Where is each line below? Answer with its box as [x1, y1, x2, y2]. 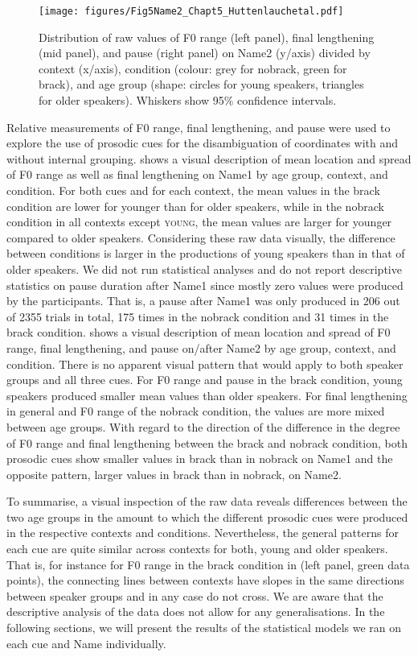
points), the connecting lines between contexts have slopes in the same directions [6, 572, 404, 589]
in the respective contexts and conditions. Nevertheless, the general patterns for [6, 524, 399, 541]
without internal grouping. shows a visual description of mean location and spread [6, 150, 412, 167]
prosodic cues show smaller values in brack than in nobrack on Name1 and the [6, 450, 393, 467]
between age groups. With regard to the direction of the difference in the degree [6, 418, 400, 435]
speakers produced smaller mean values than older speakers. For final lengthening [6, 386, 408, 403]
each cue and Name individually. [6, 634, 166, 651]
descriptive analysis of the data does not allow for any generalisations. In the [6, 603, 385, 620]
